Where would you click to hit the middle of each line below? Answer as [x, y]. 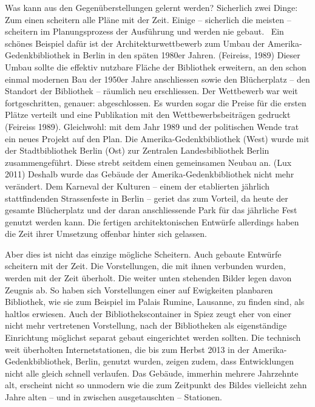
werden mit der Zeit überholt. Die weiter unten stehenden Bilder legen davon [148, 278]
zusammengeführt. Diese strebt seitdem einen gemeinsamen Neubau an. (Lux [148, 162]
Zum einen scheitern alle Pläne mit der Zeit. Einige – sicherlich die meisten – [148, 19]
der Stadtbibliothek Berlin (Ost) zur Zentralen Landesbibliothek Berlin [137, 150]
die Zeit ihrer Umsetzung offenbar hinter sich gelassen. [106, 234]
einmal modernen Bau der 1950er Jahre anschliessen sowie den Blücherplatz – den [157, 79]
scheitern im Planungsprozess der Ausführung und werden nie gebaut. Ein [144, 31]
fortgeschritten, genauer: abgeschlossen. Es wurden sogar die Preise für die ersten [156, 102]
